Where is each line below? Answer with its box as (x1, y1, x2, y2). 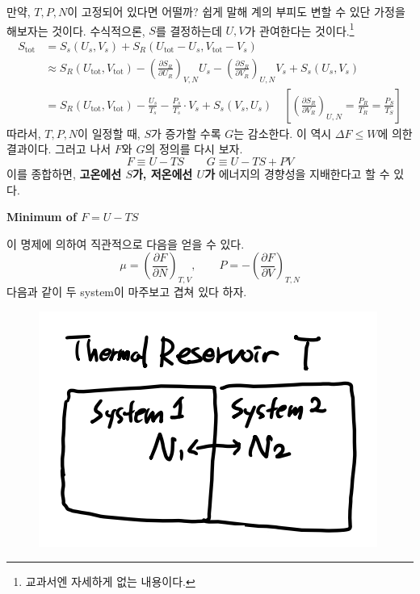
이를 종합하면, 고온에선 (6, 165, 122, 182)
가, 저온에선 (132, 165, 193, 182)
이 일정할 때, (78, 124, 141, 141)
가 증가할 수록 (150, 124, 221, 141)
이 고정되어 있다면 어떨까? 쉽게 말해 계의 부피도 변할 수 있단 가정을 (67, 3, 405, 19)
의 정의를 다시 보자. (145, 140, 243, 157)
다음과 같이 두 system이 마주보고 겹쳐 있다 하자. (6, 283, 247, 300)
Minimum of (6, 208, 77, 225)
